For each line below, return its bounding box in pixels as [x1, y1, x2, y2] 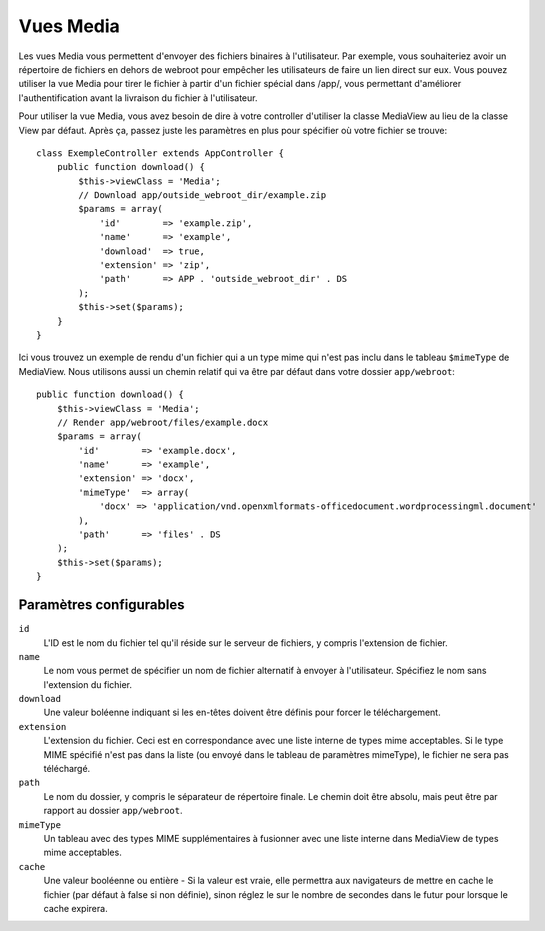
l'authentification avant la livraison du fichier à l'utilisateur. [18, 91, 258, 104]
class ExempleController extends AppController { [36, 147, 285, 159]
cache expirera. [43, 902, 109, 914]
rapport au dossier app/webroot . [43, 805, 184, 817]
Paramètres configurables [18, 596, 185, 614]
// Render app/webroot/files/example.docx [56, 416, 269, 428]
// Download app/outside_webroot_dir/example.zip [78, 190, 327, 201]
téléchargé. [43, 763, 91, 775]
